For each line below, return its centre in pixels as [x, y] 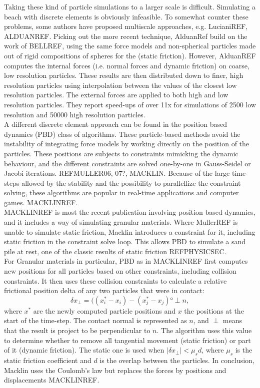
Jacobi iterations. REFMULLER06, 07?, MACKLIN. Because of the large [117, 173]
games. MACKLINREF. [41, 202]
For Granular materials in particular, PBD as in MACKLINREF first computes [126, 261]
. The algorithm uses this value [204, 330]
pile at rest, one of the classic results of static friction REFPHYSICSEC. [115, 251]
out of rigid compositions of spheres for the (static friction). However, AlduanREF [130, 55]
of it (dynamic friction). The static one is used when [84, 350]
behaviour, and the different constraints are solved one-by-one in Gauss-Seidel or [127, 163]
